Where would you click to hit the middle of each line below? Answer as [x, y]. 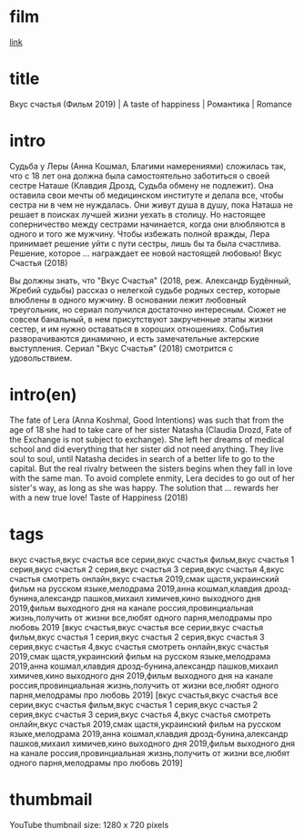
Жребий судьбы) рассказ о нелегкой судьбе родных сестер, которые [145, 290]
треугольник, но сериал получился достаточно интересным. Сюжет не [148, 309]
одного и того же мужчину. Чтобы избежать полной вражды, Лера [140, 233]
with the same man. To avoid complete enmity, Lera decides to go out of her [152, 478]
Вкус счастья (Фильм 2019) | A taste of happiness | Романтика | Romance [151, 104]
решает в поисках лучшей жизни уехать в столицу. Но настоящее [137, 214]
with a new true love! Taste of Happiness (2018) [99, 497]
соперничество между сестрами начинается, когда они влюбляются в [147, 224]
